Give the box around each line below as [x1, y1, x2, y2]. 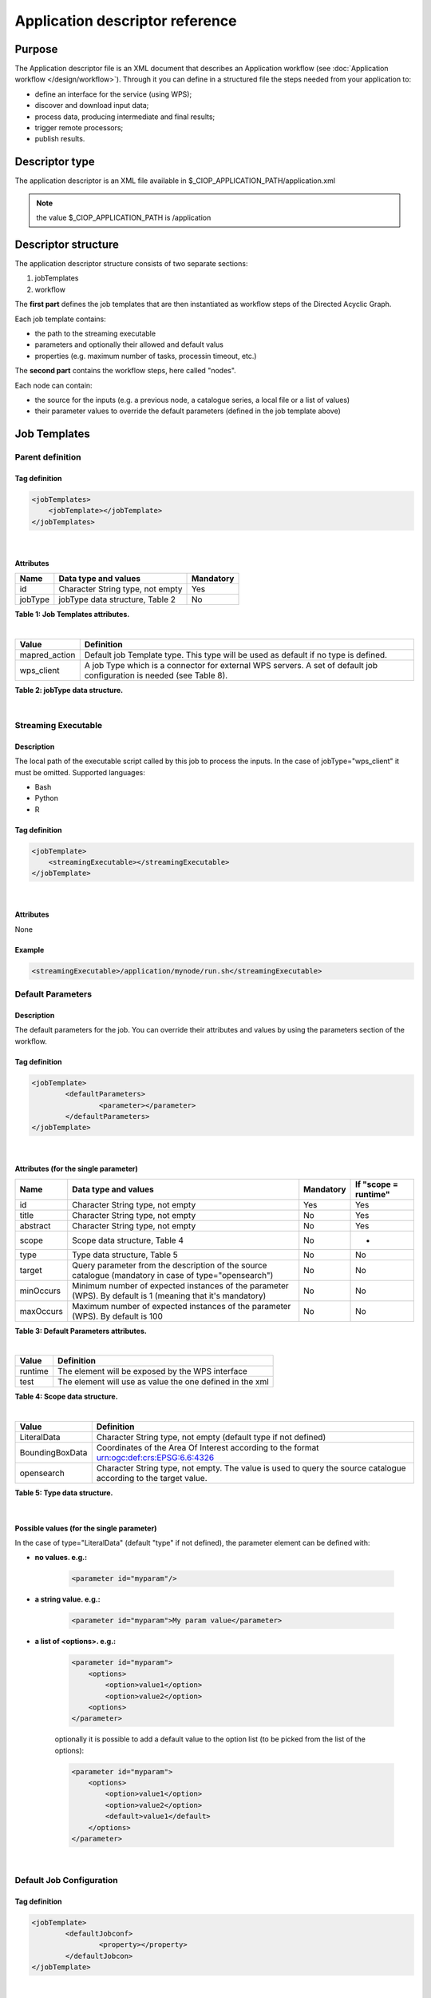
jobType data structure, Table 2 [58, 594, 176, 605]
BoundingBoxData [19, 1447, 88, 1459]
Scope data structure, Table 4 [72, 1235, 184, 1246]
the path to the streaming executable [34, 328, 156, 338]
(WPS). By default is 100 [72, 1311, 163, 1322]
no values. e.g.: [34, 1553, 88, 1562]
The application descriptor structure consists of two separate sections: [14, 259, 248, 268]
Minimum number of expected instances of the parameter [72, 1280, 289, 1291]
